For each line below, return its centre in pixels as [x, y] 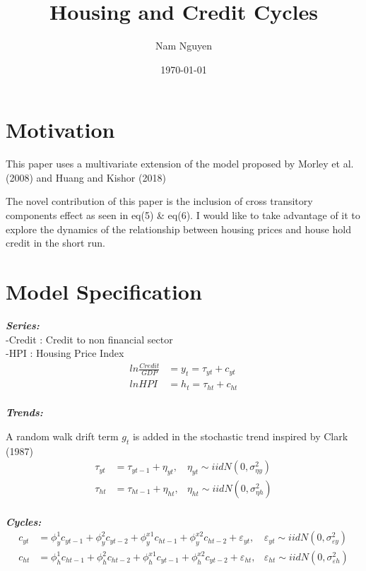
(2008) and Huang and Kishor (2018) [86, 177]
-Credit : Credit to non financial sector [89, 339]
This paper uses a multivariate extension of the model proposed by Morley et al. [180, 164]
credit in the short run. [55, 243]
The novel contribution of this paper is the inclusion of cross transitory [159, 201]
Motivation [60, 130]
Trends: [24, 412]
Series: [23, 325]
